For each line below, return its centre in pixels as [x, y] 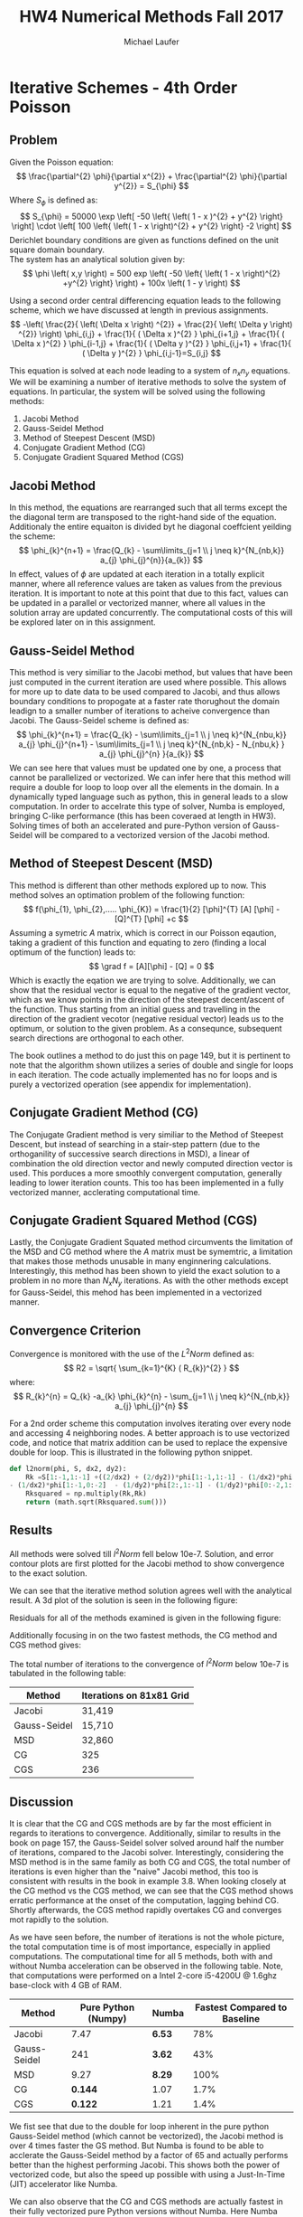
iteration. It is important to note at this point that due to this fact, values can [149, 593]
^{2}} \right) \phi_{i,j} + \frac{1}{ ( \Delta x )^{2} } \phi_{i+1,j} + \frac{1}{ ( [151, 334]
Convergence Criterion [75, 1330]
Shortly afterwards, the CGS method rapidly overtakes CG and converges [146, 1910]
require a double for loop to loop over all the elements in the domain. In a [144, 787]
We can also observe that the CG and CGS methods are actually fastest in [147, 2201]
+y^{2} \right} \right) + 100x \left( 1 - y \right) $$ [151, 283]
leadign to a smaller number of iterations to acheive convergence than [140, 711]
